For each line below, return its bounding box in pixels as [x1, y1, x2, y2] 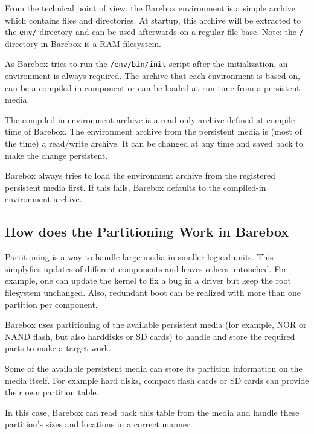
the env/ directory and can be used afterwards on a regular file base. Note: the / [5, 25, 304, 38]
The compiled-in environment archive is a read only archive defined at [5, 113, 264, 126]
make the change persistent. [5, 148, 108, 161]
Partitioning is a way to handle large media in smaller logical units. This [5, 251, 274, 263]
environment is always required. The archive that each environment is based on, [5, 69, 300, 82]
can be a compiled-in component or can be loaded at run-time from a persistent [5, 81, 300, 94]
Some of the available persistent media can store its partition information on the [5, 362, 303, 374]
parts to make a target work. [5, 342, 111, 354]
